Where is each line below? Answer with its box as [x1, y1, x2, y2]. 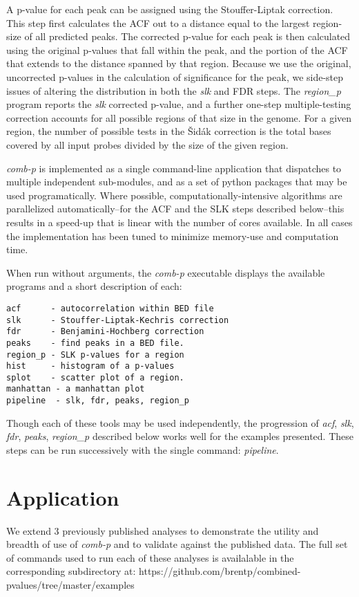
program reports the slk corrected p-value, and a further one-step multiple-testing [6, 97, 351, 111]
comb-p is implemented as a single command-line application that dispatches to [6, 160, 342, 175]
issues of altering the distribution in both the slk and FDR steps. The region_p [6, 83, 341, 98]
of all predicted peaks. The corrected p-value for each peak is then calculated [24, 29, 351, 44]
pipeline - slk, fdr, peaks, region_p [6, 396, 189, 406]
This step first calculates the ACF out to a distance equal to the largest [6, 15, 310, 30]
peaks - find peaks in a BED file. [6, 338, 184, 348]
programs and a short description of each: [6, 279, 182, 293]
